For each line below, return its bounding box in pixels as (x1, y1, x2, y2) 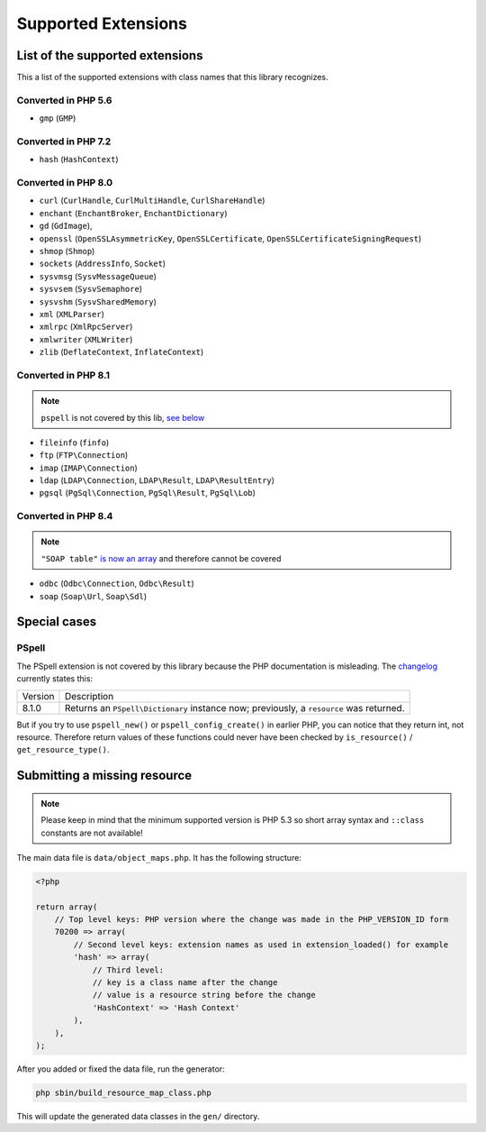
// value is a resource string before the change (92, 990, 316, 1000)
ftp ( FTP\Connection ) (39, 450, 129, 461)
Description (64, 689, 114, 702)
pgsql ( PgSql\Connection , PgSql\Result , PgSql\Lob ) (39, 488, 256, 498)
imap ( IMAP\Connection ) (39, 462, 139, 473)
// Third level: (92, 964, 165, 975)
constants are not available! (40, 827, 143, 838)
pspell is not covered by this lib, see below (40, 412, 205, 423)
